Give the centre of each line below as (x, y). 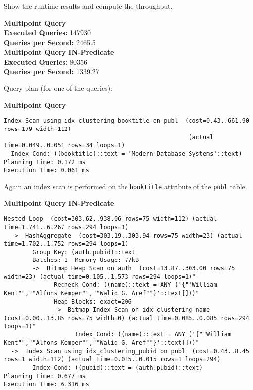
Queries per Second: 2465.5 (50, 42)
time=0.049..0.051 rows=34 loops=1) (64, 146)
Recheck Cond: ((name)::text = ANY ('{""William (135, 285)
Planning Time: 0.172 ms (45, 162)
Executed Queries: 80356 (46, 61)
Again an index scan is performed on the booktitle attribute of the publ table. (126, 186)
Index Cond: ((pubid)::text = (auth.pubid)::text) (118, 368)
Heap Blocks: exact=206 (93, 301)
